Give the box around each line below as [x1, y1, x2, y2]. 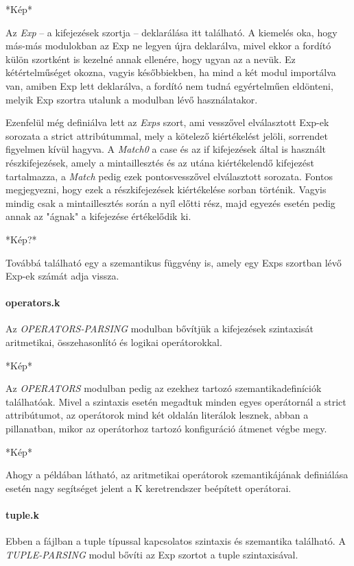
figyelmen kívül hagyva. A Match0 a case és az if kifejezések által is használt [5, 142, 326, 156]
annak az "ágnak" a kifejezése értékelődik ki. [5, 209, 191, 223]
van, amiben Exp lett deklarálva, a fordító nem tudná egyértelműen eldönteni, [5, 78, 333, 93]
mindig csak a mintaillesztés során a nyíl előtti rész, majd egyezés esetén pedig [5, 195, 335, 210]
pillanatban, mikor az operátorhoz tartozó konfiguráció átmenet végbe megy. [5, 421, 327, 436]
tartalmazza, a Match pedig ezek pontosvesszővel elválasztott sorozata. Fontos [5, 169, 333, 183]
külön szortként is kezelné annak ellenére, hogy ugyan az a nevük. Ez [5, 51, 296, 66]
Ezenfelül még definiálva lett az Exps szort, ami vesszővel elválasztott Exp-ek [5, 115, 329, 130]
